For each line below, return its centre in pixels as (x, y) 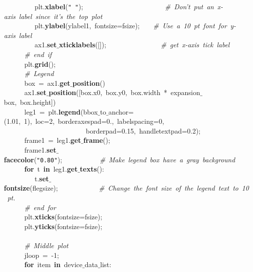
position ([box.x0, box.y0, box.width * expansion (124, 92)
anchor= (121, 111)
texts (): (92, 169)
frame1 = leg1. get (53, 140)
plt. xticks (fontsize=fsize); (63, 217)
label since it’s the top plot (60, 16)
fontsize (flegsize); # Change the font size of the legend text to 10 (126, 188)
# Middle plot (47, 245)
